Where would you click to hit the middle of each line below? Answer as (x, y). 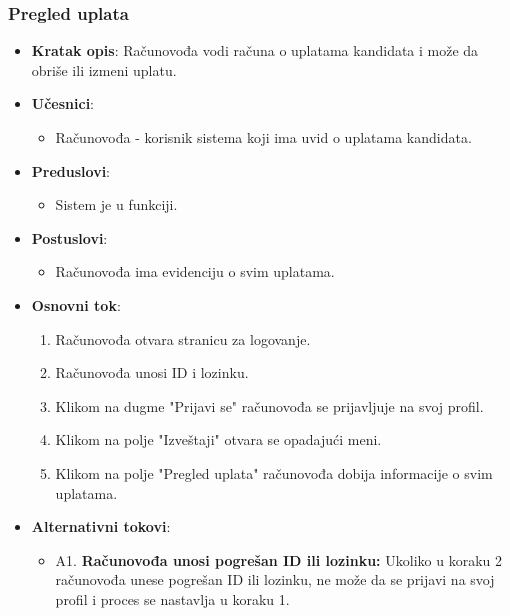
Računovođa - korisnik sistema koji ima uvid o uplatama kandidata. (263, 137)
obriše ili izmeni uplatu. (104, 69)
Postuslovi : (69, 237)
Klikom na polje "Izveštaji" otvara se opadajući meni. (218, 439)
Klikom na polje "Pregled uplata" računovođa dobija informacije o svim (274, 472)
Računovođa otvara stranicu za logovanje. (183, 338)
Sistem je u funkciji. (116, 204)
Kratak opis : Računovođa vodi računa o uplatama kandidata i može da (255, 50)
